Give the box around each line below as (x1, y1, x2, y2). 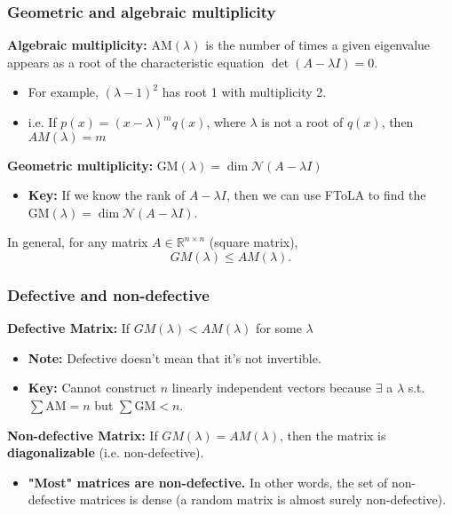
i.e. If (28, 113, 57, 131)
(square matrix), (209, 233, 298, 251)
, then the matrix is (280, 425, 386, 444)
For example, (28, 83, 99, 101)
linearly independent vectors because (171, 378, 372, 397)
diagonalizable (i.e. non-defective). (7, 443, 204, 462)
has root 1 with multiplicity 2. (162, 83, 327, 101)
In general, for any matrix (7, 233, 148, 251)
